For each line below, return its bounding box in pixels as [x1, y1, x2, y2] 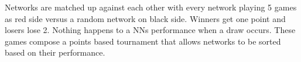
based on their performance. [5, 46, 105, 59]
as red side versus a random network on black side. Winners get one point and [5, 12, 286, 24]
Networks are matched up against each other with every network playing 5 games [5, 1, 297, 13]
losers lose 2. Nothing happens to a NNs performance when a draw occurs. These [5, 24, 296, 36]
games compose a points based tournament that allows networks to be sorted [5, 35, 281, 47]
